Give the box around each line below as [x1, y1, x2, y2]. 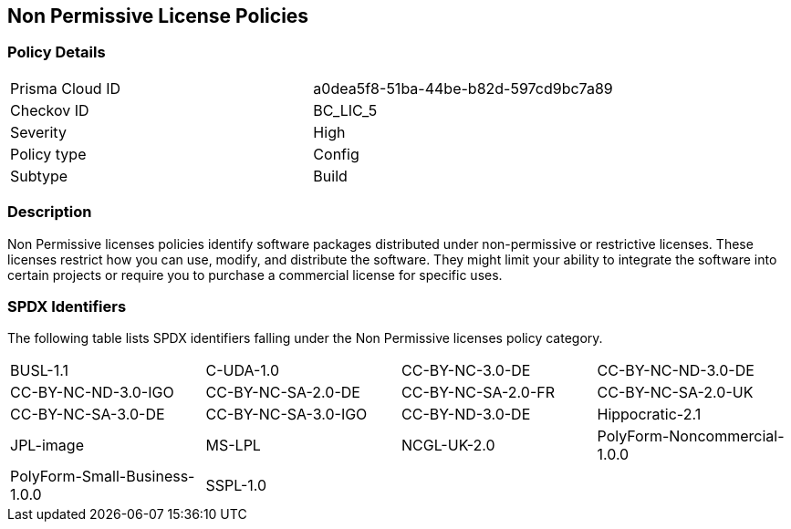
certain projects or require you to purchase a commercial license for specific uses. [7, 266, 503, 283]
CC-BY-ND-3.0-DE [401, 405, 531, 424]
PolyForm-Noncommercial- [597, 427, 785, 446]
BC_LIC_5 [313, 100, 378, 119]
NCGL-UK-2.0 [401, 436, 495, 455]
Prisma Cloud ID [10, 78, 120, 98]
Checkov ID [10, 100, 89, 119]
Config [313, 144, 359, 163]
